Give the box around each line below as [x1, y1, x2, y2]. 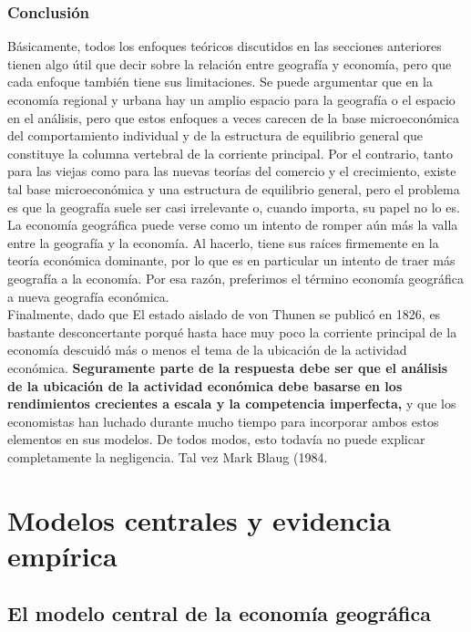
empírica [7, 536, 118, 574]
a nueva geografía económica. [7, 286, 169, 306]
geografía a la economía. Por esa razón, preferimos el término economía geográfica [7, 268, 465, 287]
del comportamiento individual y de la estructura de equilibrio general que [7, 126, 424, 145]
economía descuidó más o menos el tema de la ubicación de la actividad [7, 340, 407, 359]
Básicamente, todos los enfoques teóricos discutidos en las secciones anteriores [7, 36, 442, 56]
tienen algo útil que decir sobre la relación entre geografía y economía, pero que [7, 54, 452, 73]
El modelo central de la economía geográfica [7, 599, 432, 627]
